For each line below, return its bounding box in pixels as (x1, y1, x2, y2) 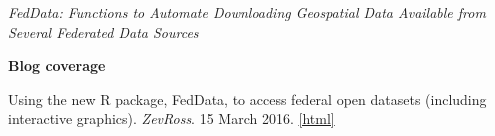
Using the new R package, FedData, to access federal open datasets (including (8, 88, 487, 109)
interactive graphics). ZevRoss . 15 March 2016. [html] (8, 108, 335, 129)
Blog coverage (8, 55, 106, 76)
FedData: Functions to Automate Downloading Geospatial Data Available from (8, 2, 486, 22)
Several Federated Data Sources (8, 21, 199, 42)
